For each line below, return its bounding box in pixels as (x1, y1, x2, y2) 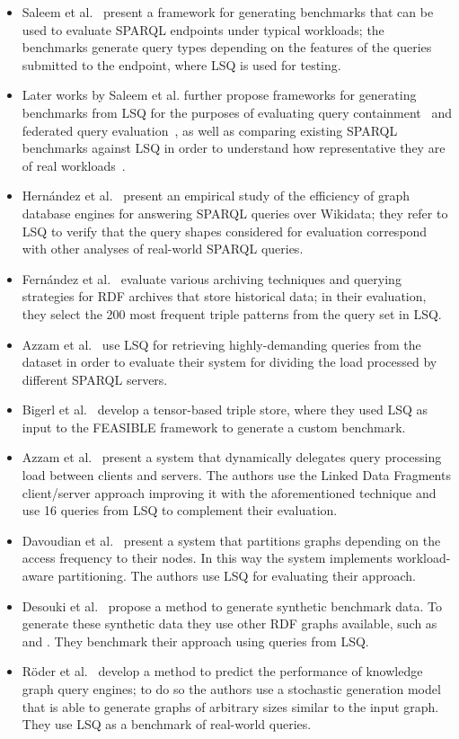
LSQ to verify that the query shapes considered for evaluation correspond (22, 221, 428, 240)
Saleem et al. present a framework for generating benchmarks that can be (22, 3, 434, 21)
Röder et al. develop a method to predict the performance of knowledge (22, 662, 423, 681)
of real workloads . (22, 156, 126, 174)
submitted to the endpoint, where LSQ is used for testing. (22, 55, 341, 74)
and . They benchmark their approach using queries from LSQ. (22, 631, 369, 650)
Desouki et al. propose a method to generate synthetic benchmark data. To (22, 596, 442, 615)
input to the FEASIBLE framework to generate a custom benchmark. (22, 417, 406, 436)
